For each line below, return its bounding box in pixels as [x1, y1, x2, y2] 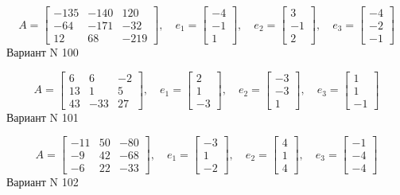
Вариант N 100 [6, 44, 79, 60]
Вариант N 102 [6, 174, 79, 190]
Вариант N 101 [6, 108, 79, 125]
